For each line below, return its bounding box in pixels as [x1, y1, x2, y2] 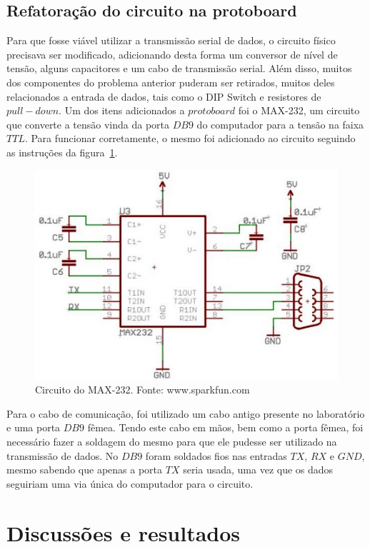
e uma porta [6, 420, 61, 435]
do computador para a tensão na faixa [196, 116, 364, 131]
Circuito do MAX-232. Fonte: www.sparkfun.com [35, 382, 250, 397]
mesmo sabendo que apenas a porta [6, 462, 163, 477]
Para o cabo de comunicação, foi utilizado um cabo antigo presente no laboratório [6, 406, 365, 421]
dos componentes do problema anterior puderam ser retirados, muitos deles [6, 74, 335, 89]
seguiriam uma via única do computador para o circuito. [6, 476, 254, 491]
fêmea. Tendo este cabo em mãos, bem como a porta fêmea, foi [87, 420, 364, 435]
